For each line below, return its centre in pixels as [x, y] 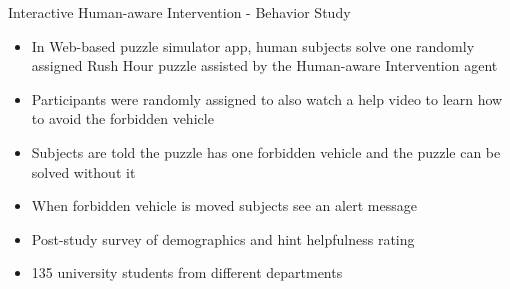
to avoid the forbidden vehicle [122, 118]
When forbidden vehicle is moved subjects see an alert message [224, 205]
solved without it [83, 171]
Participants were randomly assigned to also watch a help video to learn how [267, 98]
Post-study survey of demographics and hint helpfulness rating [223, 238]
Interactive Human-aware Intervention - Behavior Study [179, 12]
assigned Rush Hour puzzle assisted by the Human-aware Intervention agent [264, 65]
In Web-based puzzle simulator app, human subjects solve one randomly [253, 45]
